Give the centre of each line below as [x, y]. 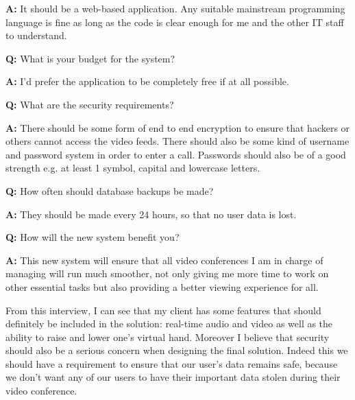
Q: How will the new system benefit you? [93, 237]
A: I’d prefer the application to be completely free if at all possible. [147, 81]
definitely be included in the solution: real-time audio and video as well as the [169, 323]
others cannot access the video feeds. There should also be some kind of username [177, 141]
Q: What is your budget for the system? [90, 58]
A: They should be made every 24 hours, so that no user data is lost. [151, 214]
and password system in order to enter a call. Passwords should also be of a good [176, 154]
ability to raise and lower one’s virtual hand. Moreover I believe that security [168, 337]
